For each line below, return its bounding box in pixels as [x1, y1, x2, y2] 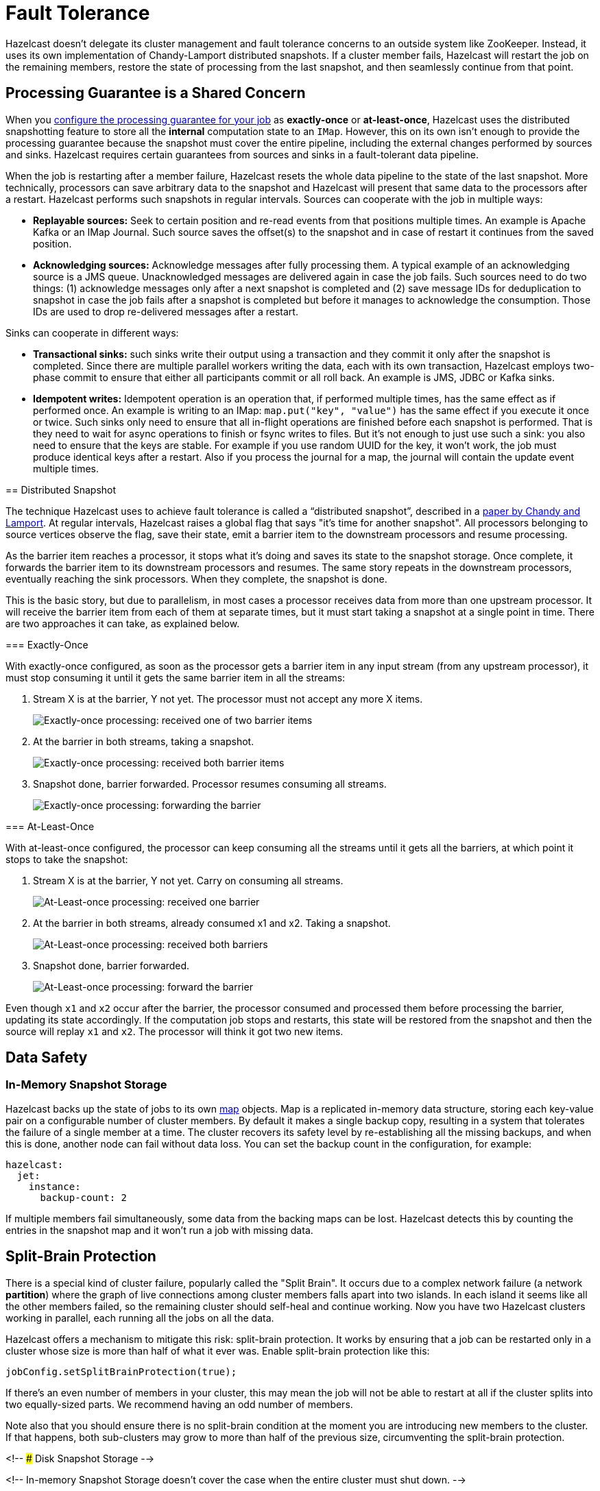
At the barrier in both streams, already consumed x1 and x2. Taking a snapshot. [33, 917, 391, 929]
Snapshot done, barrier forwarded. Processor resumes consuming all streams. [33, 777, 387, 790]
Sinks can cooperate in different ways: [5, 326, 179, 339]
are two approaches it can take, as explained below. [5, 617, 240, 629]
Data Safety [5, 1049, 88, 1067]
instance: [28, 1180, 81, 1192]
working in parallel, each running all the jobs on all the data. [5, 1311, 274, 1324]
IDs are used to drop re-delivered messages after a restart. [33, 305, 298, 317]
